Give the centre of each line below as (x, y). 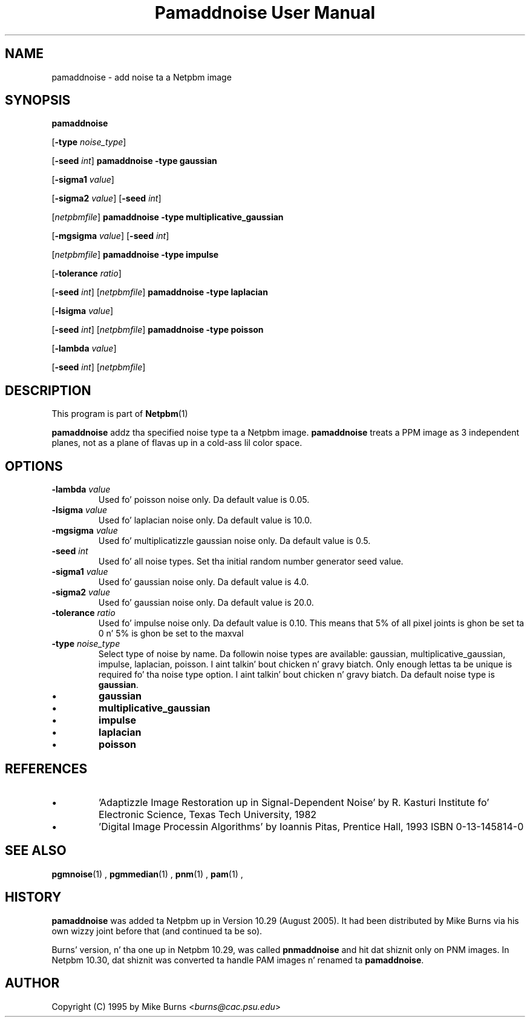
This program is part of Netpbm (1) (120, 414)
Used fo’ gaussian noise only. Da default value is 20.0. (206, 603)
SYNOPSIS (38, 100)
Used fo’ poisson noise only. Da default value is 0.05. (204, 500)
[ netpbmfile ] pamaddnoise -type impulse (135, 255)
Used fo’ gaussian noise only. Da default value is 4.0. (204, 582)
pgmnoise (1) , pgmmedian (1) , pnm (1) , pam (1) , (147, 874)
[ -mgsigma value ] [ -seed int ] (110, 236)
